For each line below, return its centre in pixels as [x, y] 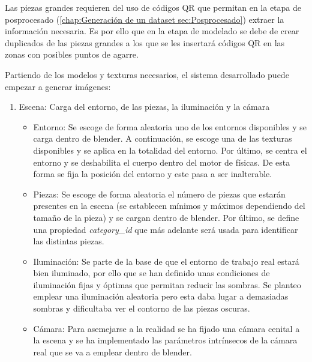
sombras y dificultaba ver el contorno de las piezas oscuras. [142, 308]
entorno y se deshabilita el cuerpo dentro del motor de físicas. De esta [162, 162]
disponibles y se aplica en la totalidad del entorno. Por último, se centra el [170, 150]
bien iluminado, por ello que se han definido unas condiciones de [151, 273]
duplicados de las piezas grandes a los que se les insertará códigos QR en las [145, 42]
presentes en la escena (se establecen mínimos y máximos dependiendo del [169, 206]
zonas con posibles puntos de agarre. [72, 54]
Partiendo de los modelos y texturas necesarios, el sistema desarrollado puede [147, 74]
